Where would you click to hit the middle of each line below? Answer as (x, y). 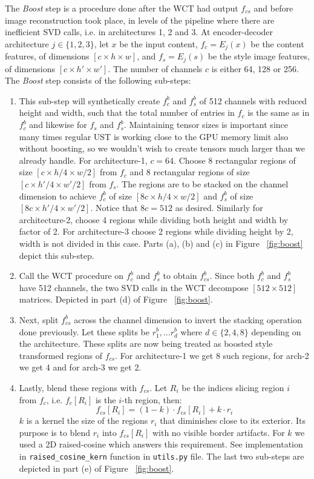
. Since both (232, 276)
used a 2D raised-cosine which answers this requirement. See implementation (161, 444)
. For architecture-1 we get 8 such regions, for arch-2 (212, 355)
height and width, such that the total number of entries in (127, 112)
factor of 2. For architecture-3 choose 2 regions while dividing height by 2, (156, 231)
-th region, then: (152, 399)
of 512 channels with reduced (253, 100)
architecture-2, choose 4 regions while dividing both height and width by (154, 219)
